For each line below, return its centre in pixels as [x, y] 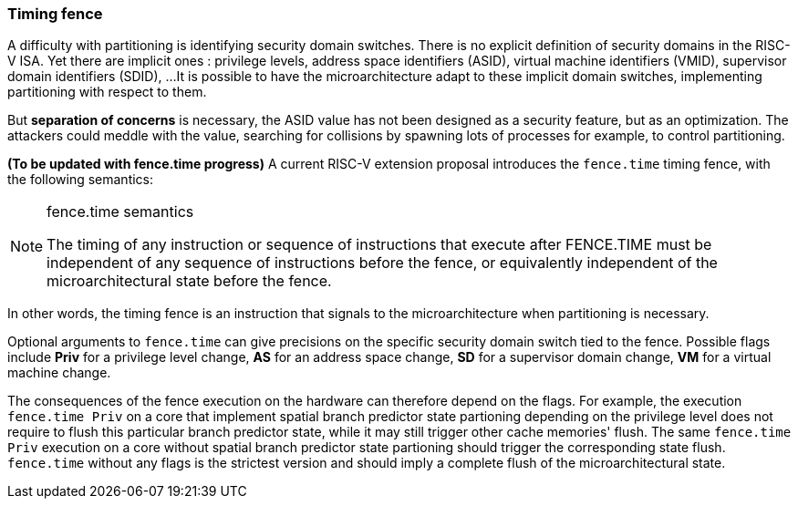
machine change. [59, 373]
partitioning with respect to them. [107, 92]
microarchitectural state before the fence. [189, 281]
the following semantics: [81, 180]
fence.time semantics [120, 212]
